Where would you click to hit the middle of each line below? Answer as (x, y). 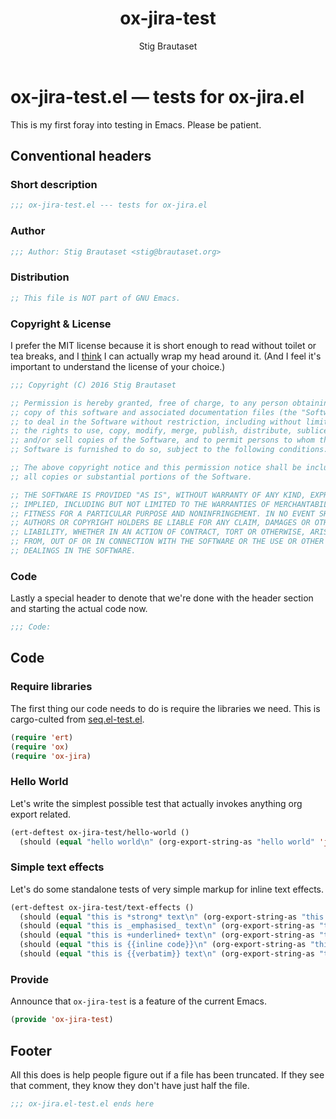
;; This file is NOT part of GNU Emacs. (96, 298)
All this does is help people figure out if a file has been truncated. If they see (167, 1074)
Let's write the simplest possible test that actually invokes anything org (156, 803)
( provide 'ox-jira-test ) (62, 1020)
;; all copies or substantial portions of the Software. (131, 477)
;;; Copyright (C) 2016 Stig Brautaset (93, 385)
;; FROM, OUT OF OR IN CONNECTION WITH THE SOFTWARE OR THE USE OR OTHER (167, 542)
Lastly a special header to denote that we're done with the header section (162, 598)
